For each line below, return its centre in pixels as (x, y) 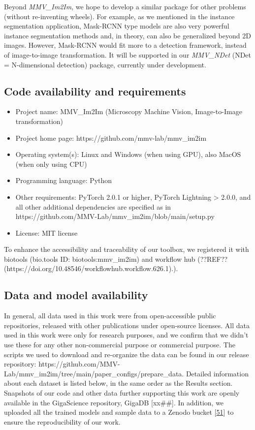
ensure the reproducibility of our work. (62, 421)
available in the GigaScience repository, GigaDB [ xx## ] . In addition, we (114, 402)
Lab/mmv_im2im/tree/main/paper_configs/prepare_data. (94, 373)
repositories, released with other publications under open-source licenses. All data (127, 325)
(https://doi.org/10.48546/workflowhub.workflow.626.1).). (91, 268)
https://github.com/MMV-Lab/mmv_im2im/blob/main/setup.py (115, 216)
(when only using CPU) (51, 164)
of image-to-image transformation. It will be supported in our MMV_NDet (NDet (128, 54)
